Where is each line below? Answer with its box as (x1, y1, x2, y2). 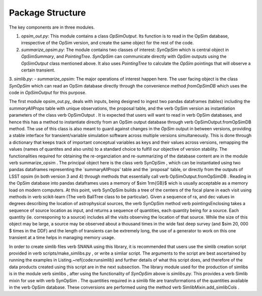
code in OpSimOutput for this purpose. (9, 90, 87, 96)
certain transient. (21, 67, 55, 73)
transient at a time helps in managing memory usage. (9, 235, 115, 241)
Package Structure (9, 7, 86, 18)
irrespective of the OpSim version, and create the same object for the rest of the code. (21, 40, 194, 46)
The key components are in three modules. (9, 24, 95, 30)
